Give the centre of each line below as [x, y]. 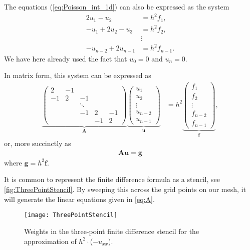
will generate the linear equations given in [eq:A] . [79, 199]
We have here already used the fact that [66, 58]
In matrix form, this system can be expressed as [78, 75]
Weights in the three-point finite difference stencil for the [112, 231]
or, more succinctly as [38, 143]
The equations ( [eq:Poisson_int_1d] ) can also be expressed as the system [117, 6]
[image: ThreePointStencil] [71, 215]
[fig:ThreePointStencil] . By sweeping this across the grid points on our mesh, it [125, 189]
